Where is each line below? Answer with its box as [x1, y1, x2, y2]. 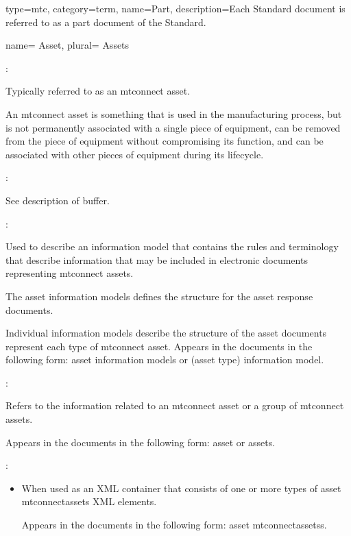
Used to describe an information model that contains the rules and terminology [5, 239, 339, 254]
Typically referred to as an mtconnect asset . [5, 84, 191, 98]
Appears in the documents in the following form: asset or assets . [5, 435, 276, 449]
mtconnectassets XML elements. [21, 494, 157, 509]
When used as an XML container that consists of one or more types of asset [21, 480, 341, 495]
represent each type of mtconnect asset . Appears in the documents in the [5, 339, 313, 353]
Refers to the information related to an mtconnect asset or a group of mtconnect [5, 398, 344, 413]
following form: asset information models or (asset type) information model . [5, 352, 324, 367]
